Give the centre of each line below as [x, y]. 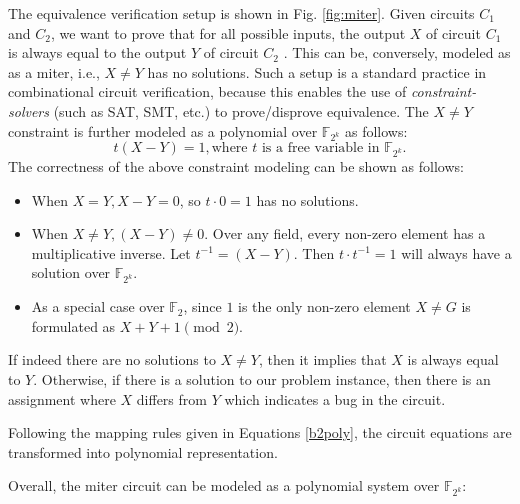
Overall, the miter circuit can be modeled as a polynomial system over [224, 485]
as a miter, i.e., [54, 71]
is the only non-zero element [324, 306]
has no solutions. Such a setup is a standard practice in [317, 71]
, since [202, 306]
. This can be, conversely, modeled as [397, 52]
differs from [171, 398]
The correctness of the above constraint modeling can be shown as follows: [236, 166]
